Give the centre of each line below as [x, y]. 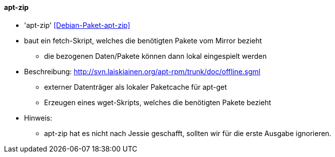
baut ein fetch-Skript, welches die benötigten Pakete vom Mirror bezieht [143, 40]
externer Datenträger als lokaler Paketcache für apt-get [136, 87]
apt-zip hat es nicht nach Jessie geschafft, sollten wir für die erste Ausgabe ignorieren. [188, 133]
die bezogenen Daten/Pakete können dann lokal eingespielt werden [155, 56]
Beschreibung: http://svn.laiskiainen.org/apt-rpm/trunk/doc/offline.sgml [142, 71]
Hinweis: [38, 118]
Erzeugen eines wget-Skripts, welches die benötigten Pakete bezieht [158, 102]
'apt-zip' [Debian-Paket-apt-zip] [77, 25]
